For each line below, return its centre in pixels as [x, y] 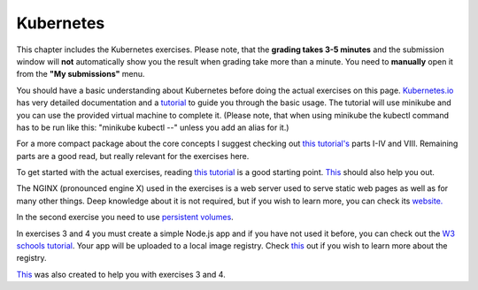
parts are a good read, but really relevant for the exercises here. [133, 156]
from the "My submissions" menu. [81, 74]
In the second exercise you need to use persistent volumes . [125, 217]
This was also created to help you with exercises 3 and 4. [121, 274]
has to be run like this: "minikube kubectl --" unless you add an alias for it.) [153, 127]
